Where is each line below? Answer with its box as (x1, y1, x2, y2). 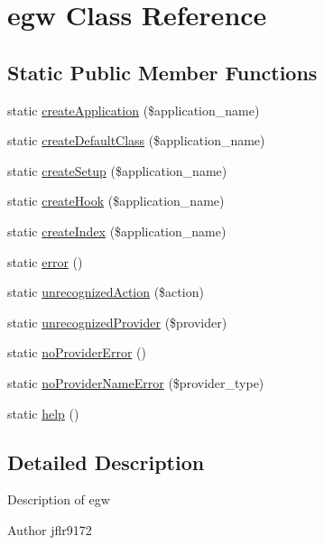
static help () (7, 403, 79, 422)
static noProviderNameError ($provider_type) (7, 373, 264, 392)
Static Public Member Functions (7, 58, 318, 86)
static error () (7, 252, 83, 271)
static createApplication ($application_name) (7, 100, 260, 119)
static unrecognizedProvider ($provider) (7, 312, 227, 331)
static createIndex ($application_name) (7, 221, 227, 240)
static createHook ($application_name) (7, 191, 225, 210)
